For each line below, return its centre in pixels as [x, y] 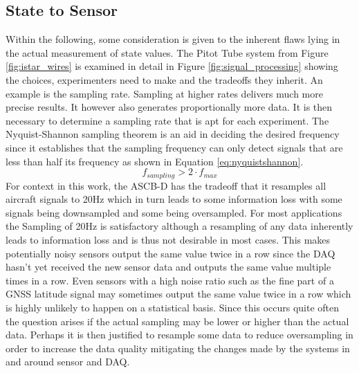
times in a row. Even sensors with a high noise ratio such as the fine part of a [170, 280]
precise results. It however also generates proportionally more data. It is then [169, 107]
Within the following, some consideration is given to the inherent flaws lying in [173, 39]
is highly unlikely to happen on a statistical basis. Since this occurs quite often [173, 307]
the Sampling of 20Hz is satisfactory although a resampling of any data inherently [179, 226]
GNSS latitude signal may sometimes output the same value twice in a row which [178, 294]
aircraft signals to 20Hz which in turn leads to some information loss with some [174, 199]
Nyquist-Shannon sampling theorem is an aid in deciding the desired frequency [173, 134]
